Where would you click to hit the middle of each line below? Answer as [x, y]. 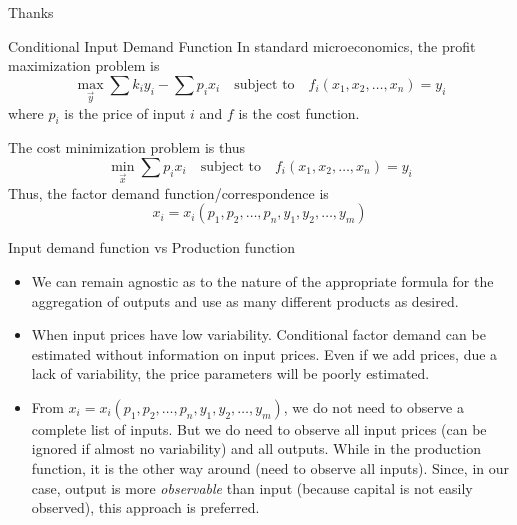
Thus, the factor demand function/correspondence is [168, 192]
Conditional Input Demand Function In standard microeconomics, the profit [242, 45]
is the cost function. [299, 112]
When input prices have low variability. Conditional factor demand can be [258, 334]
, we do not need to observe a [373, 406]
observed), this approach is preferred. [145, 507]
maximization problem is [84, 65]
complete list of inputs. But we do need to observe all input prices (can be [259, 428]
